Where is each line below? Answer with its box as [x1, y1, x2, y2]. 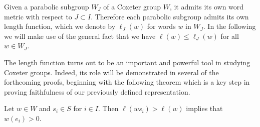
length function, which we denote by [4, 21, 116, 31]
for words [147, 21, 176, 31]
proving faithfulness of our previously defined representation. [4, 86, 190, 97]
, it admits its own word [169, 1, 244, 11]
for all [220, 30, 239, 41]
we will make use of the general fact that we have [4, 30, 156, 41]
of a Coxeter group [103, 1, 161, 11]
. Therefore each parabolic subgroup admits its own [91, 11, 249, 21]
